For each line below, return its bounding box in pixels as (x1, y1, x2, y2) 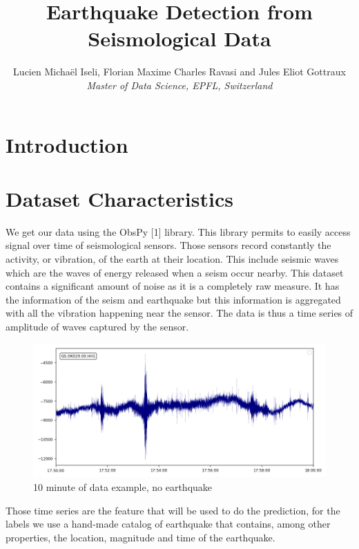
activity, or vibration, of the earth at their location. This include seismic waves (6, 252, 339, 266)
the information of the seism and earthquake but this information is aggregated (6, 292, 341, 306)
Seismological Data (88, 24, 271, 53)
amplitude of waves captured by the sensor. (6, 319, 189, 333)
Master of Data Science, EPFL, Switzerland (86, 77, 273, 92)
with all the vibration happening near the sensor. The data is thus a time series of (6, 306, 353, 320)
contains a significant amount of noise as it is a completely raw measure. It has (6, 279, 340, 293)
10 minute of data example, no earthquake (33, 479, 213, 494)
